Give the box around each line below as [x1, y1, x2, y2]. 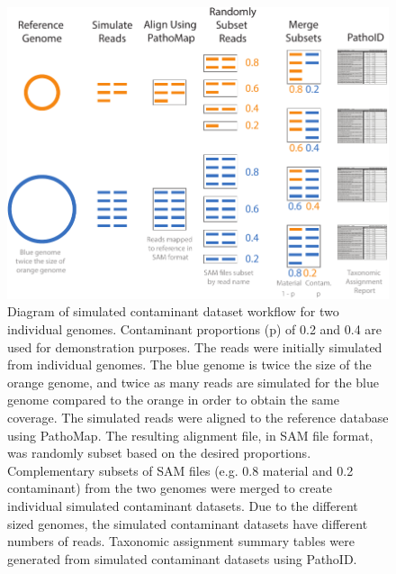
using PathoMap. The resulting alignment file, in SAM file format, [7, 425, 373, 444]
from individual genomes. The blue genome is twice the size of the [7, 355, 372, 374]
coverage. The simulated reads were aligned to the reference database [7, 407, 389, 426]
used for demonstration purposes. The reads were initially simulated [7, 337, 382, 356]
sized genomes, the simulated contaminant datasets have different [7, 514, 368, 533]
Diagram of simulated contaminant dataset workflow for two [7, 302, 339, 321]
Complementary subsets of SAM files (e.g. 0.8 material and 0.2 [7, 460, 354, 479]
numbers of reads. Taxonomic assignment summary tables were [7, 532, 355, 551]
